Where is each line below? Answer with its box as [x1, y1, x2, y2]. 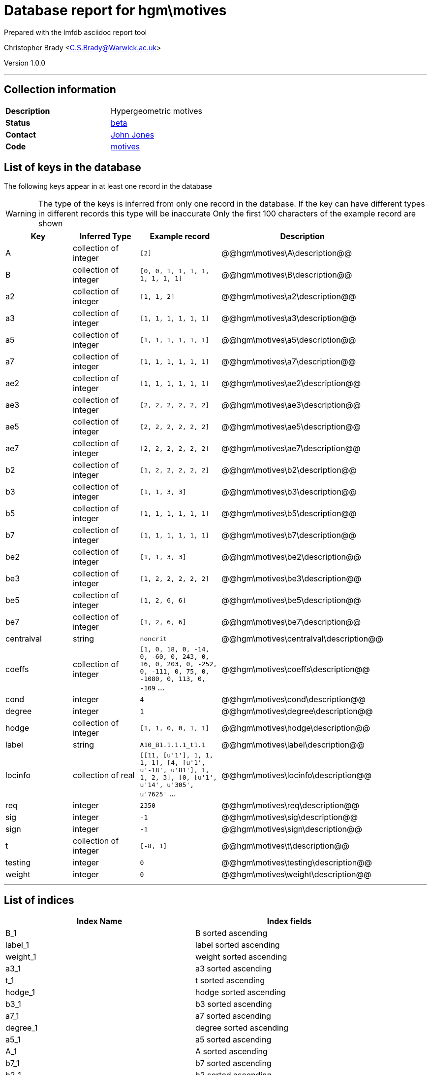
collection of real [72, 770, 135, 780]
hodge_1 [5, 987, 35, 998]
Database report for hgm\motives [4, 2, 227, 19]
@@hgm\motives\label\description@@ [221, 740, 365, 750]
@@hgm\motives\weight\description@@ [221, 869, 371, 880]
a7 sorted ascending [195, 1011, 271, 1021]
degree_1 [5, 1023, 38, 1033]
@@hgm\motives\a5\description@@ [221, 335, 356, 345]
